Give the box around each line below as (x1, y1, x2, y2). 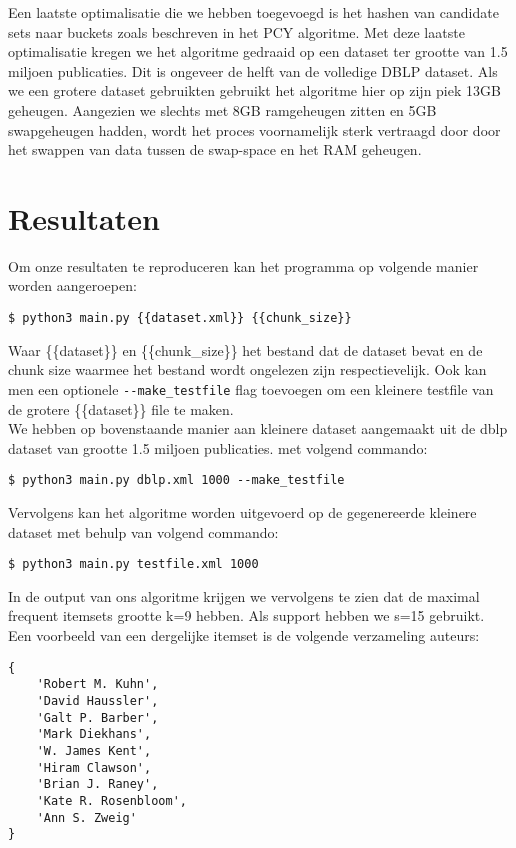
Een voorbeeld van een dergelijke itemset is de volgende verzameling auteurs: (8, 625, 480, 646)
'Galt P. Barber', (36, 710, 159, 725)
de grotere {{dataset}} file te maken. (8, 398, 234, 419)
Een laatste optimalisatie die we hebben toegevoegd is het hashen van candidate (8, 2, 499, 22)
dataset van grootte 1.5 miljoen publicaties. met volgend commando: (8, 437, 428, 458)
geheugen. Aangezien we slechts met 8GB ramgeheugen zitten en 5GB (8, 99, 437, 120)
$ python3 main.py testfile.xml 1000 (8, 557, 259, 572)
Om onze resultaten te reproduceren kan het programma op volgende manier (8, 255, 479, 276)
